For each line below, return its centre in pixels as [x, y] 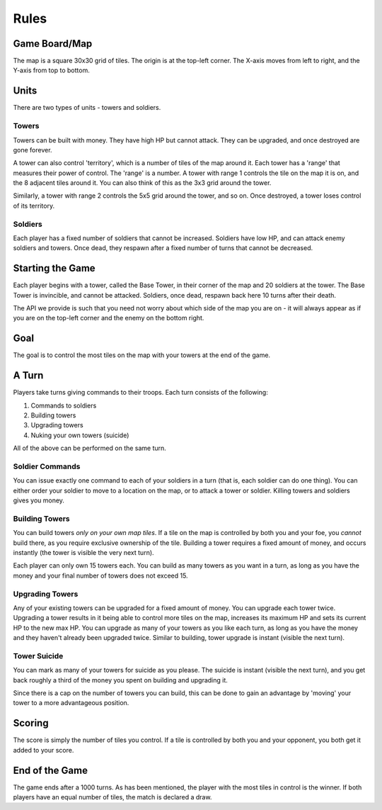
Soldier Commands [47, 466]
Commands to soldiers [64, 405]
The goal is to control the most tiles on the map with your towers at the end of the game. [142, 355]
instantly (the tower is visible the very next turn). [84, 553]
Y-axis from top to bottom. [51, 70]
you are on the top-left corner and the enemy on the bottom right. [109, 318]
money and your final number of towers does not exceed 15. [100, 575]
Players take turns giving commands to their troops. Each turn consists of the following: [140, 393]
